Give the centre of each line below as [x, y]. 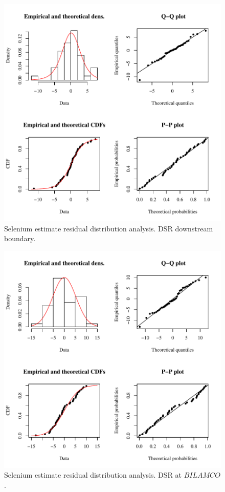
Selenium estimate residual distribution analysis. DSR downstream [109, 228]
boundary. [20, 238]
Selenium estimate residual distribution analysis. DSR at [93, 475]
